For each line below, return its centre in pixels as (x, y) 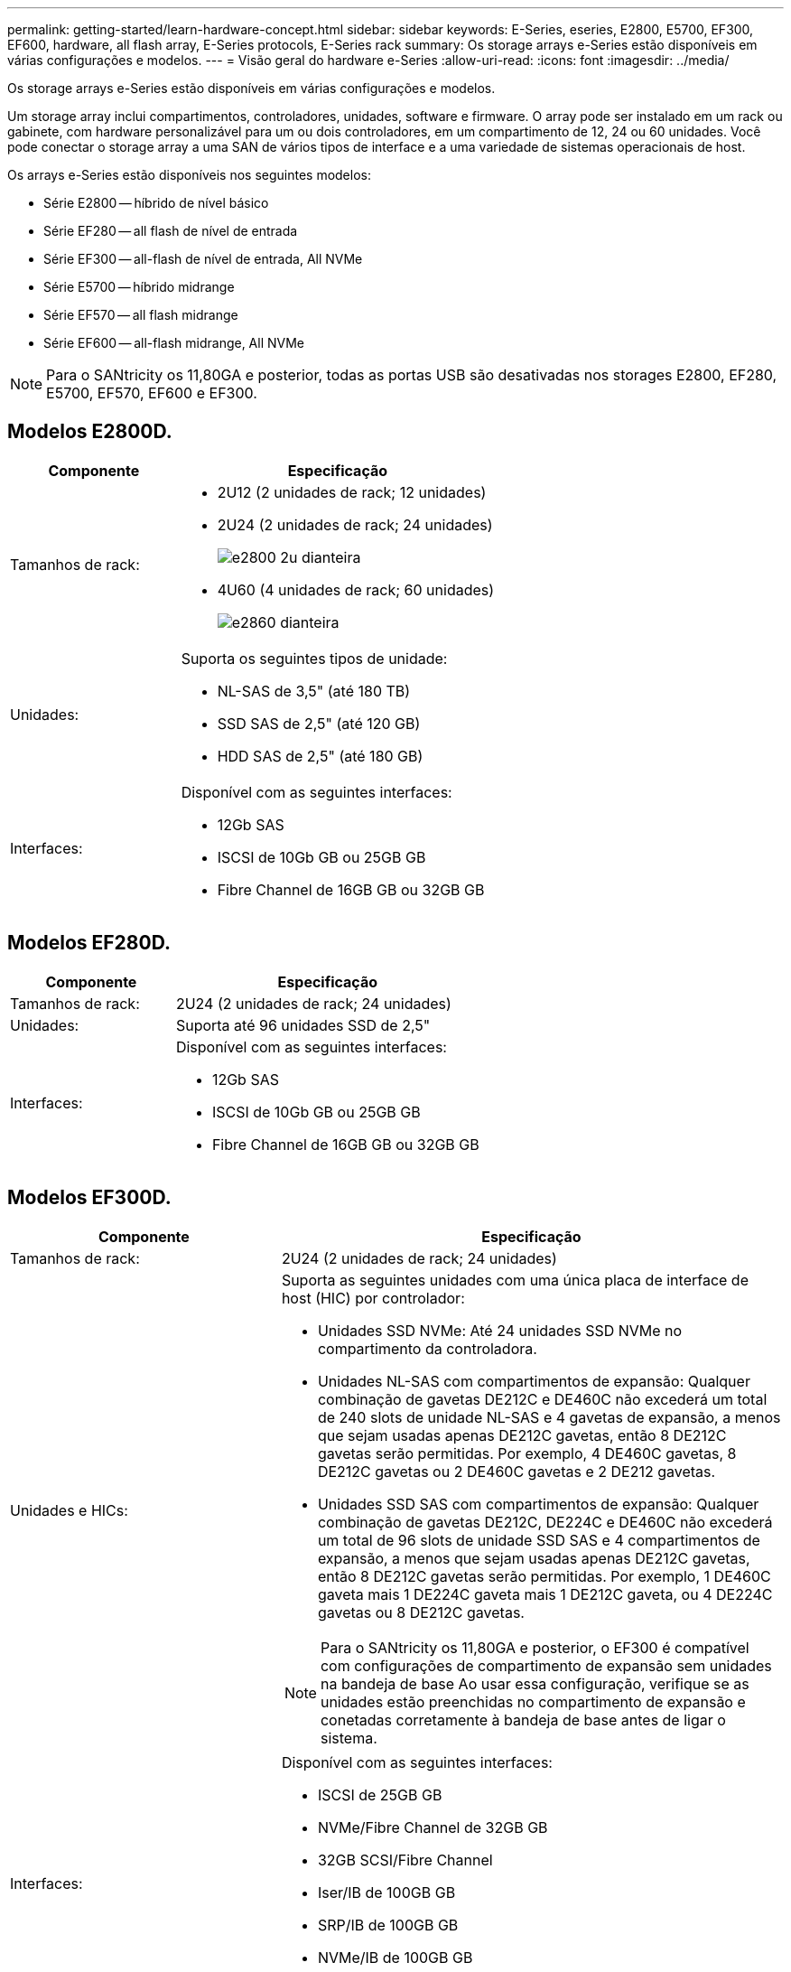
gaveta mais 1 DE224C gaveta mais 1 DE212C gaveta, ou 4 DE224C (545, 1594)
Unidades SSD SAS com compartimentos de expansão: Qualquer (538, 1504)
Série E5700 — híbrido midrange (139, 287)
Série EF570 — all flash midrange (141, 315)
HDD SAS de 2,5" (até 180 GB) (320, 756)
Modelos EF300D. (89, 1198)
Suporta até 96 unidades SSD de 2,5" (303, 1025)
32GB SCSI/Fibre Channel (405, 1860)
